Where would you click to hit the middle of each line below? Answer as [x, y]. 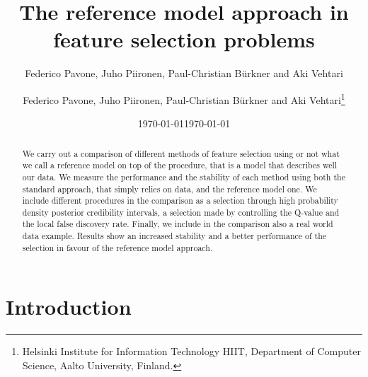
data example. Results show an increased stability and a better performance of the [174, 236]
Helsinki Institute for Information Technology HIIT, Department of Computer [191, 351]
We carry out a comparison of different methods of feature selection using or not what [181, 153]
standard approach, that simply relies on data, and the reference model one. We [169, 188]
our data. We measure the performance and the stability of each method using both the [184, 176]
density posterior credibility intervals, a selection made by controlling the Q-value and [181, 212]
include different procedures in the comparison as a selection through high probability [180, 201]
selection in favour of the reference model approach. [117, 247]
